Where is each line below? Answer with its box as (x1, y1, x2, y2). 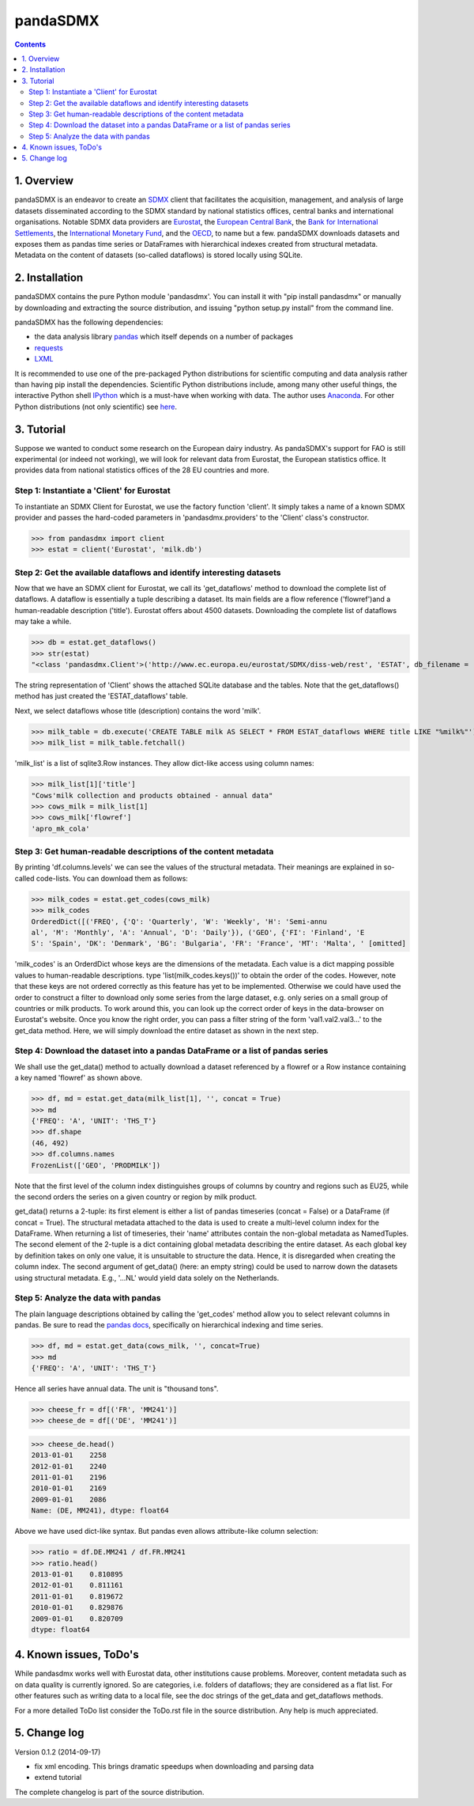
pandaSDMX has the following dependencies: (14, 317, 164, 327)
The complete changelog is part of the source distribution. (14, 1787, 205, 1797)
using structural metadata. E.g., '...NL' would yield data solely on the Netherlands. (14, 1273, 280, 1282)
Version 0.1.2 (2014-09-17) (14, 1747, 101, 1756)
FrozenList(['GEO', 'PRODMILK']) (31, 1160, 161, 1170)
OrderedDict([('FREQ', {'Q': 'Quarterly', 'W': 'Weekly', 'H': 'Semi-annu (31, 917, 328, 926)
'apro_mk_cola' (31, 823, 90, 833)
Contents (14, 40, 47, 49)
